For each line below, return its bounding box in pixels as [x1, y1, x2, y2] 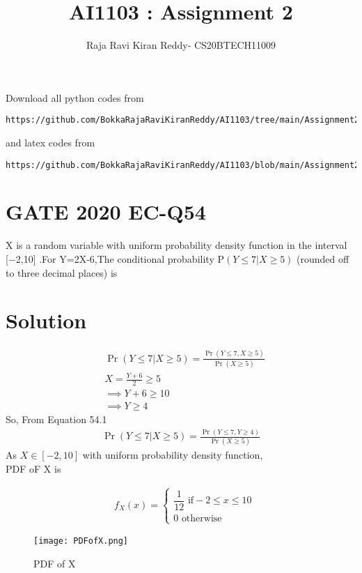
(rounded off [297, 251, 349, 266]
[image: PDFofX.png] [33, 536, 129, 547]
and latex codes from [6, 135, 95, 149]
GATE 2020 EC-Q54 [6, 197, 206, 226]
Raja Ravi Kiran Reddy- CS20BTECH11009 [86, 38, 276, 52]
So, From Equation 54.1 [6, 412, 107, 427]
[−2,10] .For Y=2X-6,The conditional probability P [6, 251, 224, 266]
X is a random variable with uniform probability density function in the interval [6, 238, 347, 252]
